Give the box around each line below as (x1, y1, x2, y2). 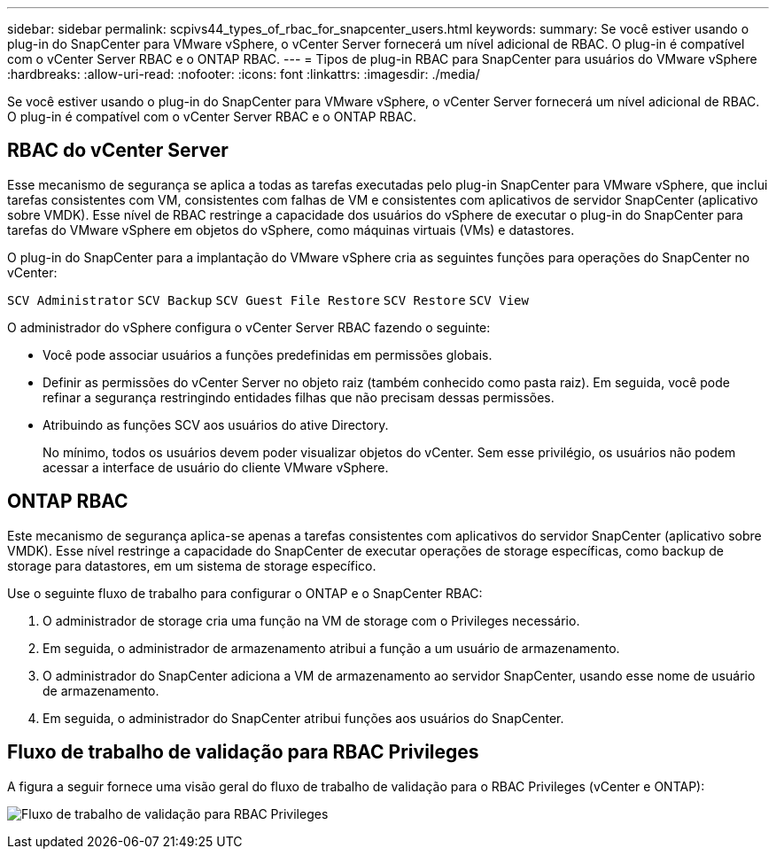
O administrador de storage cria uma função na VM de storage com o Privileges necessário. (43, 612, 580, 628)
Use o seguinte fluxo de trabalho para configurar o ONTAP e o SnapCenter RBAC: (7, 585, 483, 601)
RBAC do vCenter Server (7, 139, 229, 162)
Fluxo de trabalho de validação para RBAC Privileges (7, 741, 479, 764)
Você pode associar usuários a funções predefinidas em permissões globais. (43, 346, 493, 362)
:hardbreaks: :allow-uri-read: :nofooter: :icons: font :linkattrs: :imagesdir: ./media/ (7, 66, 480, 82)
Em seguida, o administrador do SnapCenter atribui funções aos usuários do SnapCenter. (43, 710, 564, 726)
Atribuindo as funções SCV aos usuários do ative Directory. (43, 416, 389, 432)
